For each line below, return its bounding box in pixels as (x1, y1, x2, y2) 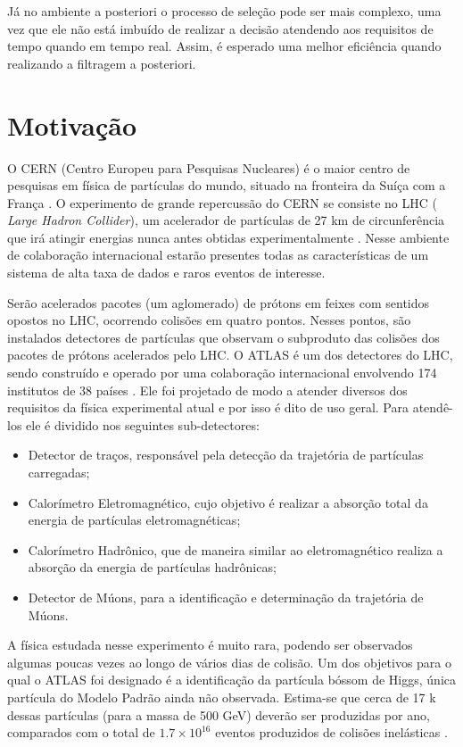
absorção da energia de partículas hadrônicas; (28, 558, 277, 577)
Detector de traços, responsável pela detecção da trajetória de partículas (28, 445, 424, 464)
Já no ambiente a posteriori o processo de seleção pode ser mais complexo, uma (7, 2, 442, 20)
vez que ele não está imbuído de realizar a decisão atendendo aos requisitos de (7, 19, 434, 37)
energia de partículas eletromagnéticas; (28, 510, 241, 529)
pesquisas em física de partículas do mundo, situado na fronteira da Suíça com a (7, 176, 446, 195)
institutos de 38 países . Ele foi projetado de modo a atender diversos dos (7, 380, 408, 399)
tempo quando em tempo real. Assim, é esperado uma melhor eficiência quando (7, 37, 442, 55)
